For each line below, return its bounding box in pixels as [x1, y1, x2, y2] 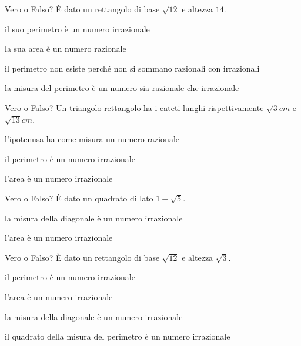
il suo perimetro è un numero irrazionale [5, 22, 150, 35]
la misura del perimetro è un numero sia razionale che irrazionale [5, 82, 239, 94]
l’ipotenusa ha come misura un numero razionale [5, 133, 179, 145]
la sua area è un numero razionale [5, 42, 126, 55]
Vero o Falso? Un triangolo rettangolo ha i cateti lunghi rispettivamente [5, 101, 264, 113]
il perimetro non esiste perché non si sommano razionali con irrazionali [5, 62, 260, 74]
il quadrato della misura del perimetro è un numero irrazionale [5, 330, 230, 342]
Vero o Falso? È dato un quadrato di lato [5, 192, 153, 204]
